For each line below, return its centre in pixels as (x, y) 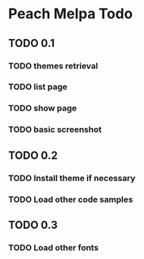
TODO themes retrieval (53, 66)
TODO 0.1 (32, 43)
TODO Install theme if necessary (72, 178)
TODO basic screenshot (55, 129)
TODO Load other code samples (70, 199)
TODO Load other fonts (53, 247)
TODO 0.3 (33, 224)
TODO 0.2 (33, 155)
